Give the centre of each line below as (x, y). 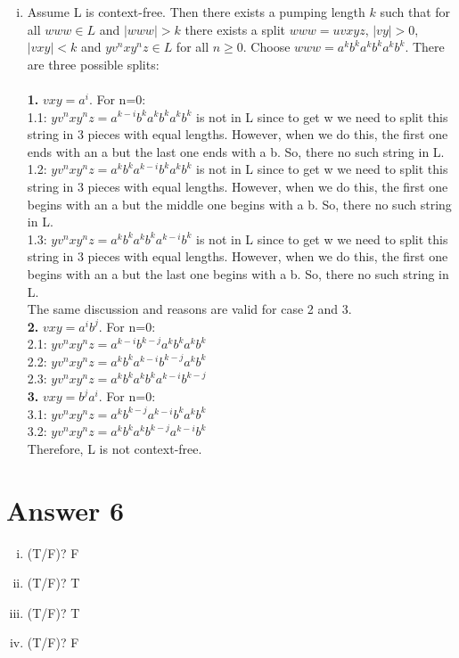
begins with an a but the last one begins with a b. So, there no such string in (238, 273)
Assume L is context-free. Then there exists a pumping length (196, 12)
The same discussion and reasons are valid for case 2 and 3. (189, 309)
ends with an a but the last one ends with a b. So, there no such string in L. (236, 151)
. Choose (266, 47)
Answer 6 (66, 510)
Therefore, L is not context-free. (115, 448)
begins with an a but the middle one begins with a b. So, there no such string (239, 204)
